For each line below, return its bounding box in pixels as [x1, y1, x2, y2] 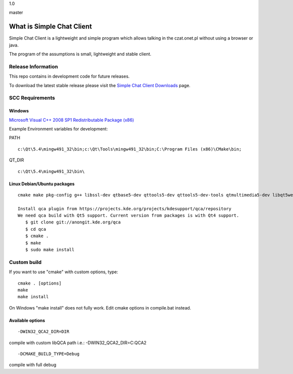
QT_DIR [9, 157, 24, 163]
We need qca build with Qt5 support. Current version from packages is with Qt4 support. [18, 213, 239, 219]
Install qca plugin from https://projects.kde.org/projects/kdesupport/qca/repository [18, 206, 231, 211]
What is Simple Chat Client [9, 22, 92, 31]
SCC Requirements [9, 94, 55, 101]
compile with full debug [9, 362, 57, 368]
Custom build [9, 259, 42, 265]
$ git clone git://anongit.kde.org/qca [25, 220, 121, 225]
